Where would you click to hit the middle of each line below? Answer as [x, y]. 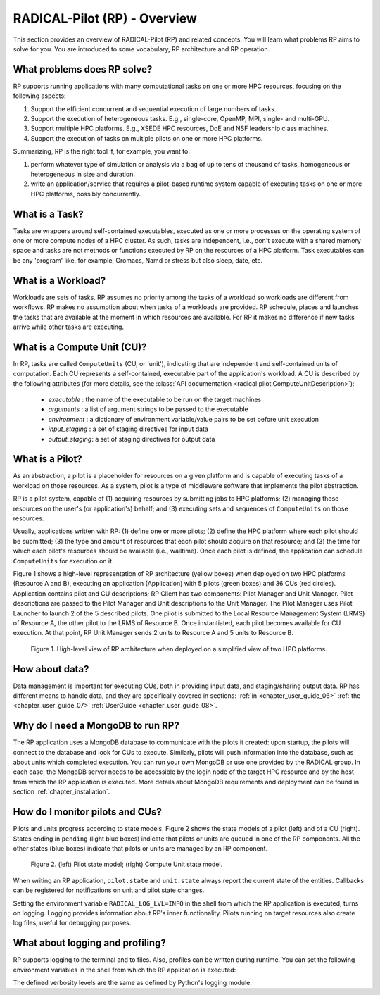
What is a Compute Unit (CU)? [80, 347]
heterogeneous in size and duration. [83, 174]
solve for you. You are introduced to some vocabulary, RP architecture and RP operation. [141, 49]
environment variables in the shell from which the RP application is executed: [125, 970]
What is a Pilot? [47, 459]
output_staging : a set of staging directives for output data [132, 439]
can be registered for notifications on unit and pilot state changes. [109, 890]
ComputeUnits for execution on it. [63, 561]
